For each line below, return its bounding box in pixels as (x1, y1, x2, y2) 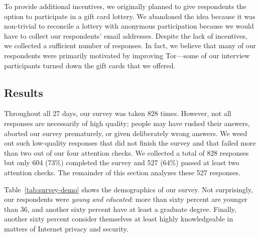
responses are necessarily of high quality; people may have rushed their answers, (4, 117, 250, 128)
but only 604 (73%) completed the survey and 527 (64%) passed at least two (4, 157, 239, 168)
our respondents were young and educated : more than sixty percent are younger (4, 194, 247, 204)
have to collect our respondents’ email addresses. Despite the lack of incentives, (4, 30, 247, 41)
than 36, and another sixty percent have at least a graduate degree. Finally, (4, 203, 236, 214)
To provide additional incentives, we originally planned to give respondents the (4, 1, 246, 11)
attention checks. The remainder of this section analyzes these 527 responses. (4, 167, 240, 177)
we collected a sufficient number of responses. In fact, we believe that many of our (4, 40, 256, 51)
